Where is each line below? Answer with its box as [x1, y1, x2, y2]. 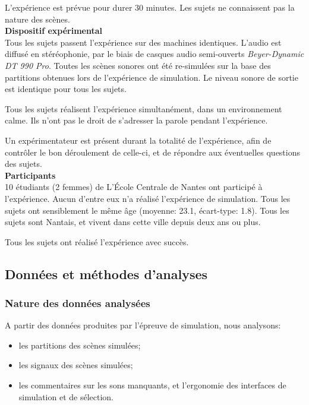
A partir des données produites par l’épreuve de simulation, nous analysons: [5, 319, 281, 331]
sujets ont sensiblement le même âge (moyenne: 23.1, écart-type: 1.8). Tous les [5, 204, 289, 216]
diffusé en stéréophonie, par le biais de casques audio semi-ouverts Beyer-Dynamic [5, 48, 304, 60]
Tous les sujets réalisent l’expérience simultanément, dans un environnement [5, 102, 282, 115]
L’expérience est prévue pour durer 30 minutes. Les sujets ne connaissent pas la [5, 1, 295, 13]
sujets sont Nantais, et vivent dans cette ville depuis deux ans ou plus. [5, 216, 261, 228]
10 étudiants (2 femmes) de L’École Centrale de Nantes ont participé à [5, 181, 263, 193]
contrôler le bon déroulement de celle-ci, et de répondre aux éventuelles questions [5, 145, 300, 158]
